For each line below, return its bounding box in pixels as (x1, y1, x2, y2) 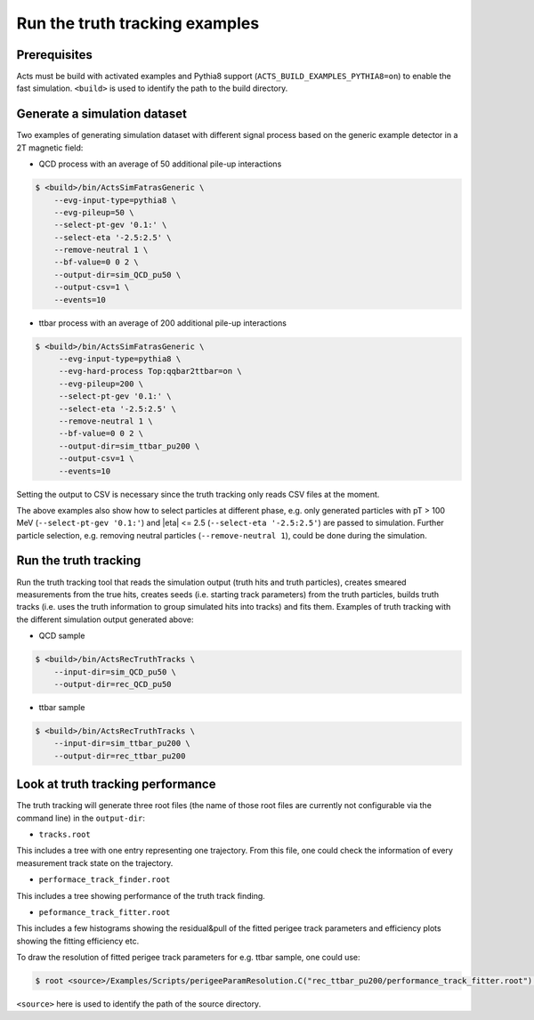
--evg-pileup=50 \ (53, 207, 134, 217)
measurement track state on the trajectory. (16, 857, 174, 868)
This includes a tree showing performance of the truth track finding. (16, 890, 266, 901)
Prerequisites (16, 47, 93, 62)
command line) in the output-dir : (16, 813, 146, 823)
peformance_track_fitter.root (38, 907, 171, 917)
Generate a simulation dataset (16, 107, 187, 122)
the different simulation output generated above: (16, 614, 195, 625)
